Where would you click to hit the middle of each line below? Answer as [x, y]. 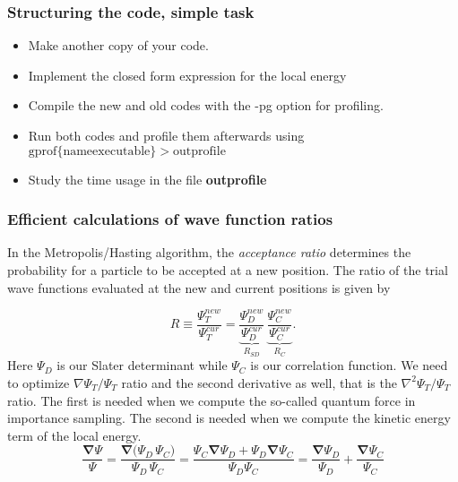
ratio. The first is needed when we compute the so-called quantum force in [212, 400]
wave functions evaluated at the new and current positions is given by [199, 287]
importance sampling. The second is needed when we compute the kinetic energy [229, 418]
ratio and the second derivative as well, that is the [259, 382]
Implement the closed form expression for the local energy [187, 75]
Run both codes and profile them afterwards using [166, 135]
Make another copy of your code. [118, 45]
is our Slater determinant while [142, 365]
